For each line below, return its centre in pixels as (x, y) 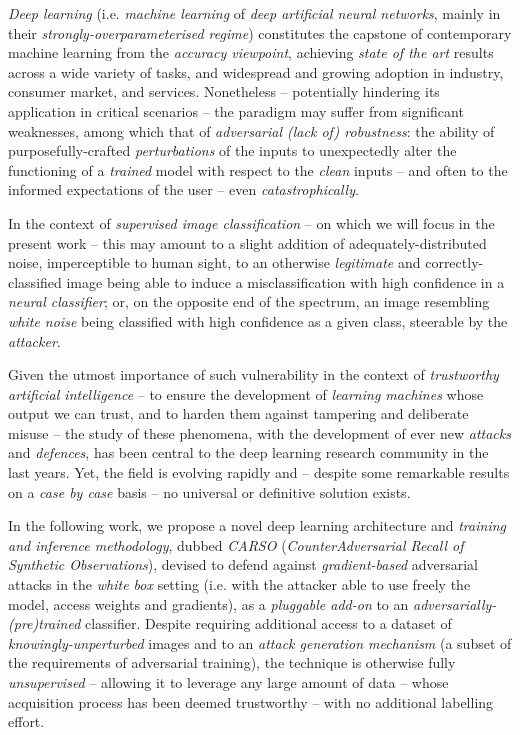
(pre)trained (44, 623)
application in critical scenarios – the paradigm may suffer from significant (236, 110)
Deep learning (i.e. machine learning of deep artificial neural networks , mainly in (254, 13)
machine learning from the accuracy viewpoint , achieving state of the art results (251, 52)
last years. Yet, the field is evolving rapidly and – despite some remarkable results (259, 472)
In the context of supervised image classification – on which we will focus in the (251, 222)
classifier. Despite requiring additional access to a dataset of (268, 623)
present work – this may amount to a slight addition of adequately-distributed (247, 242)
